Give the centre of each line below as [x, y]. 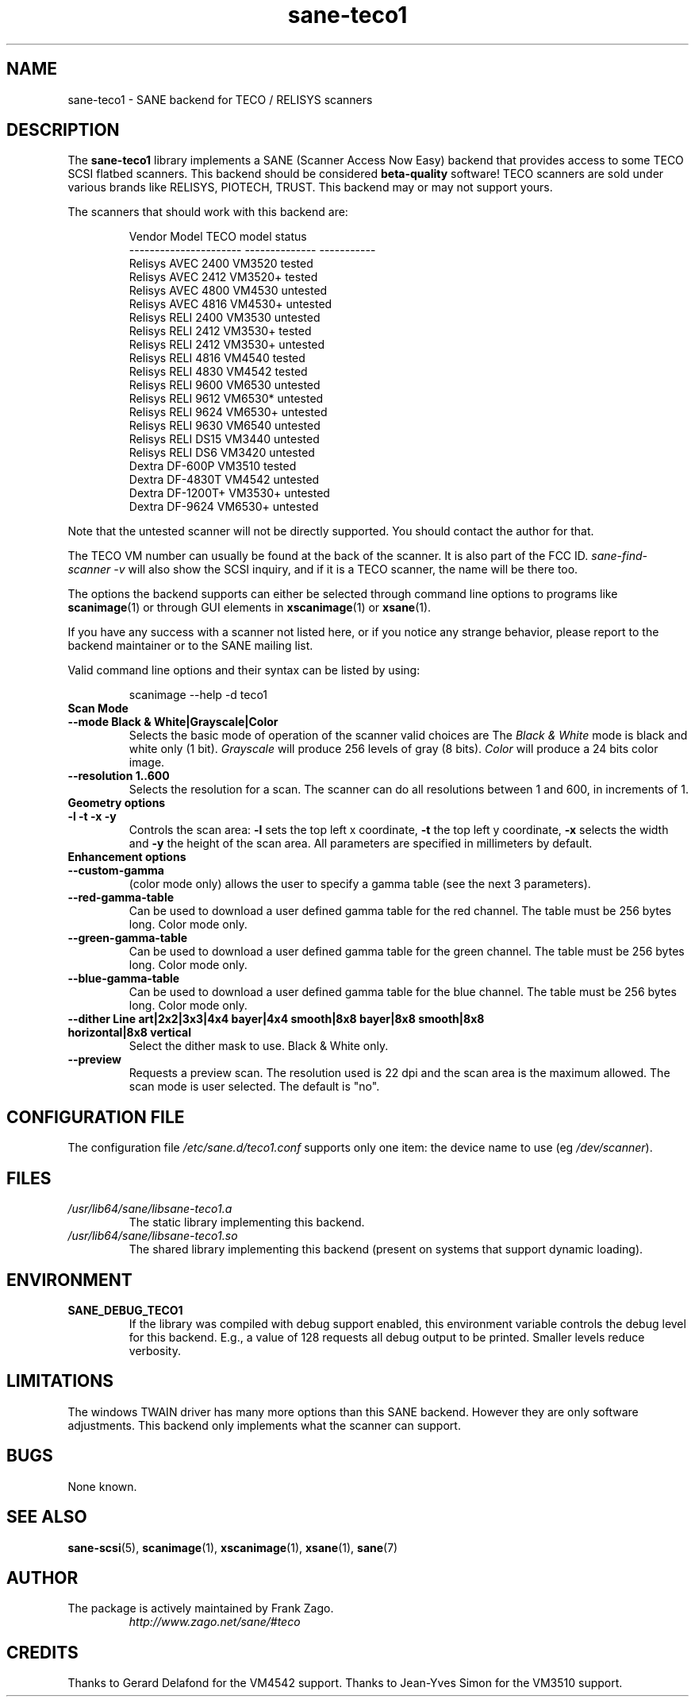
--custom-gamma [116, 871]
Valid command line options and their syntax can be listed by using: [244, 670]
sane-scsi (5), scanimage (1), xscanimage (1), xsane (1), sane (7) [233, 1547]
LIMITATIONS [60, 1381]
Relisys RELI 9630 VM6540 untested [225, 426]
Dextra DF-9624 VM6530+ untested [224, 507]
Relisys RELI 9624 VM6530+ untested [228, 412]
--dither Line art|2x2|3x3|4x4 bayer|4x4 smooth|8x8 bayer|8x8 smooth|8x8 [276, 1019]
